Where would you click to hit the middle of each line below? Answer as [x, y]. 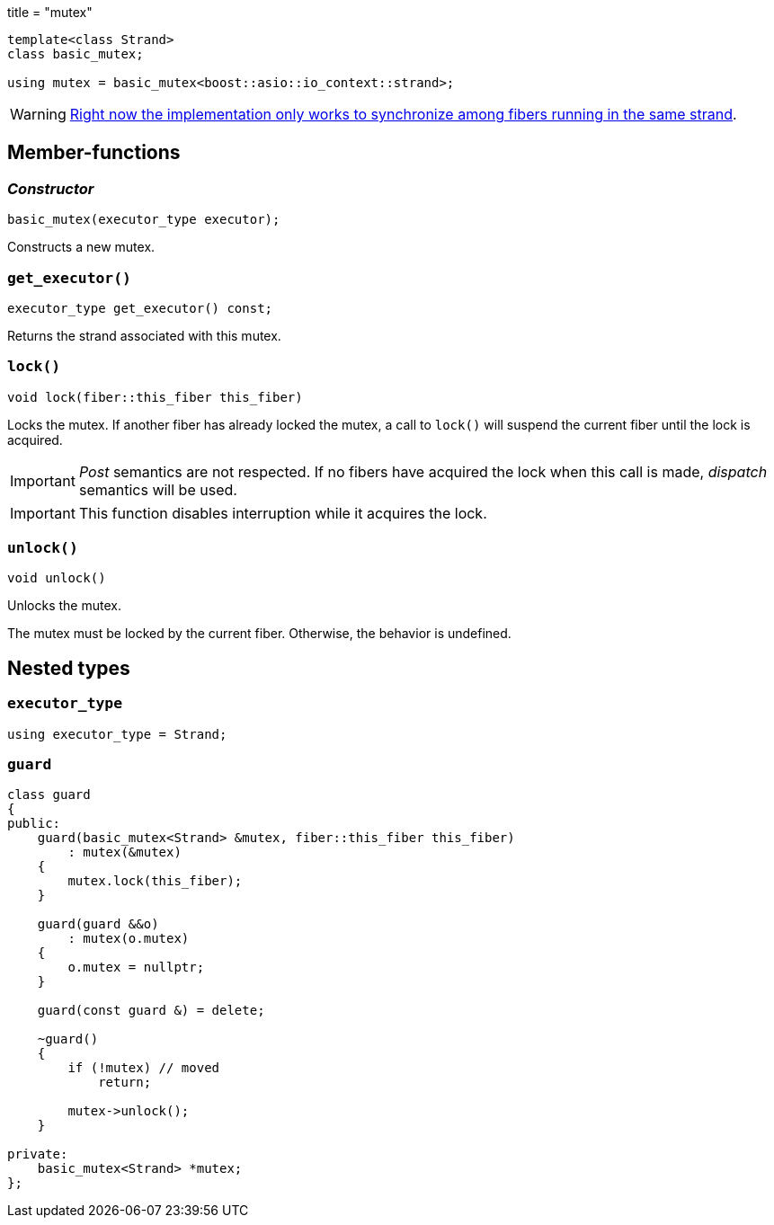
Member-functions [94, 153]
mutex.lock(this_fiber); [155, 881]
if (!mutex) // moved [144, 1068]
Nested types [69, 668]
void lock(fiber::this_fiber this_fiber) [155, 397]
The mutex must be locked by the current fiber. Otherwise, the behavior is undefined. [259, 634]
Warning [38, 114]
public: [34, 824]
